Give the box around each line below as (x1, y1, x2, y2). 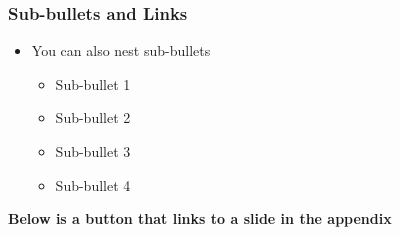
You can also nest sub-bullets (31, 40, 211, 61)
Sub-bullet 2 (55, 107, 131, 128)
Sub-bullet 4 (55, 174, 131, 195)
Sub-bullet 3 (55, 141, 131, 161)
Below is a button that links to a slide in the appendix (8, 208, 392, 229)
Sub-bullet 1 (55, 73, 131, 94)
